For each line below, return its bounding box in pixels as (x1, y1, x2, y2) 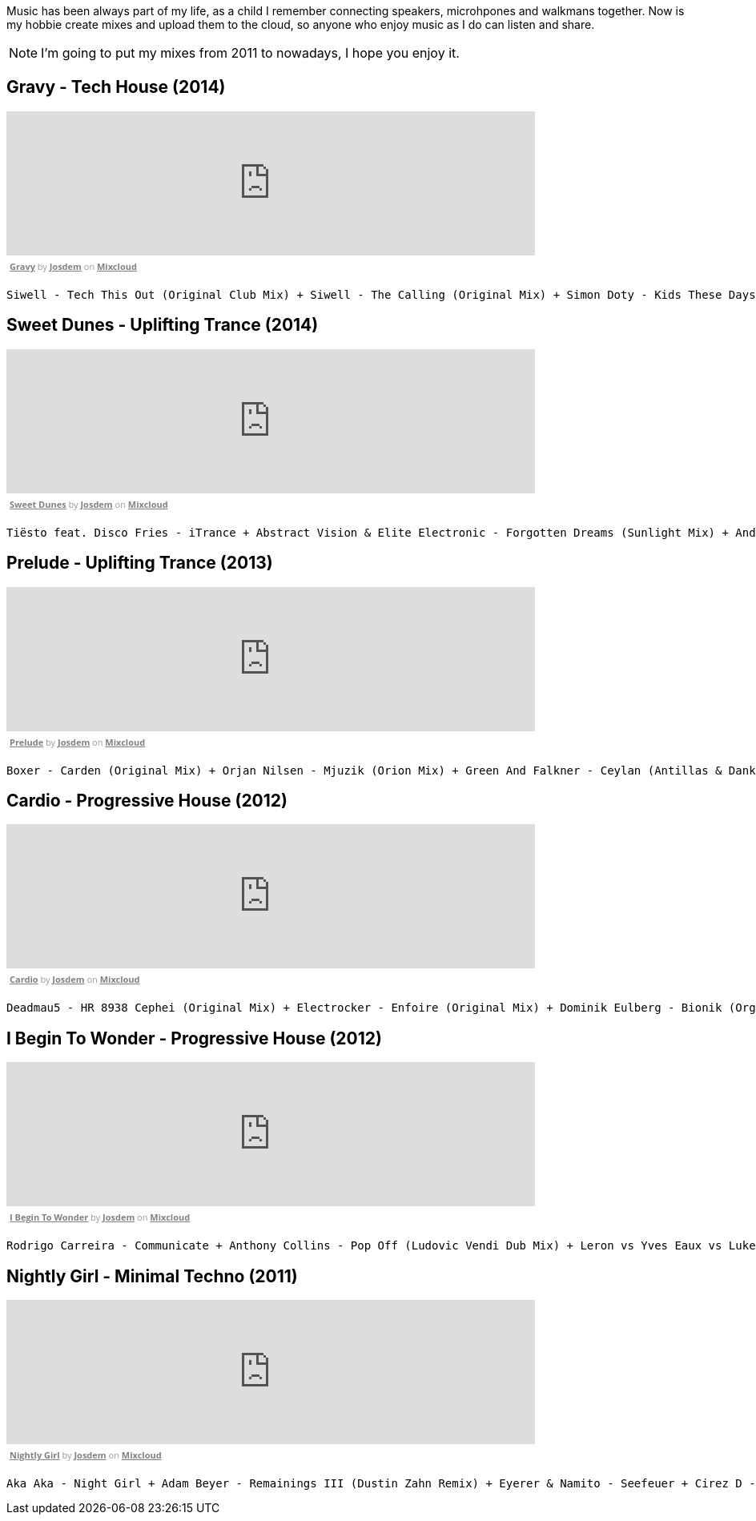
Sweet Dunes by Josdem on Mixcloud (10, 497, 168, 510)
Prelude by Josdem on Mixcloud (10, 735, 146, 748)
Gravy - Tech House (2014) (6, 77, 226, 98)
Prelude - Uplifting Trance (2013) (6, 553, 273, 573)
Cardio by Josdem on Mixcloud (10, 973, 140, 986)
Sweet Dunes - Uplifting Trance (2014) (6, 315, 319, 336)
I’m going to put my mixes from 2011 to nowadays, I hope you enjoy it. (41, 45, 460, 61)
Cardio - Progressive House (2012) (6, 790, 288, 811)
